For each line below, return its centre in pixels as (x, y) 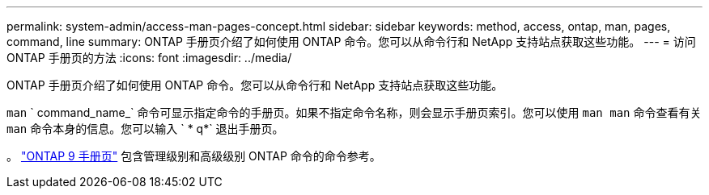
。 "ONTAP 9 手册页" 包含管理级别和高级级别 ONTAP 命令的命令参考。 (194, 156)
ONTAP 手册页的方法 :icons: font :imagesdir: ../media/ (149, 58)
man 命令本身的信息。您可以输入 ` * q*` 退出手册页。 (145, 129)
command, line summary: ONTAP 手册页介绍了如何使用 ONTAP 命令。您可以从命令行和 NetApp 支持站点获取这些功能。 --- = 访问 (351, 41)
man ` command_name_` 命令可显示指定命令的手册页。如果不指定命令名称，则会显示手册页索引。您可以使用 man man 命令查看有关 (354, 112)
